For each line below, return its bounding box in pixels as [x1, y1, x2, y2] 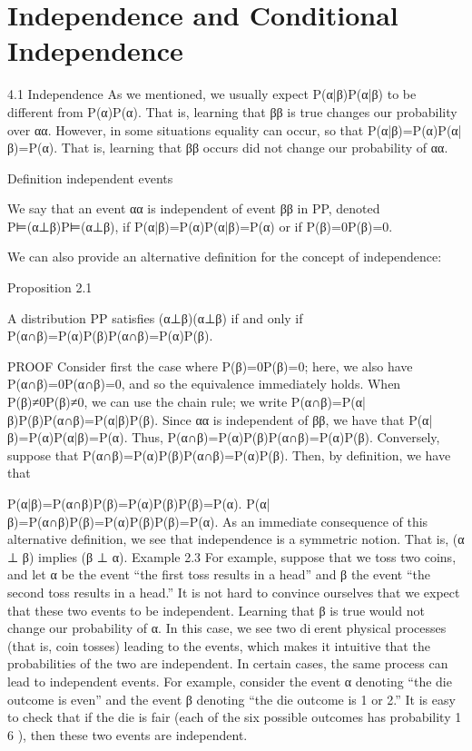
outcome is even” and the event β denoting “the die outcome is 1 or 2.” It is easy [7, 689, 456, 708]
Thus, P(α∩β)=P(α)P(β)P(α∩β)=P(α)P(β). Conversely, [132, 428, 440, 447]
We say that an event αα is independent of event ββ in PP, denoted [7, 199, 380, 218]
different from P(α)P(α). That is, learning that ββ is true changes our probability [7, 102, 457, 121]
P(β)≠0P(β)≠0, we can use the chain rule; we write [7, 392, 288, 411]
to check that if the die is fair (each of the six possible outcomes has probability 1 [7, 707, 462, 726]
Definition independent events [7, 168, 173, 187]
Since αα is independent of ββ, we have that [162, 410, 405, 429]
